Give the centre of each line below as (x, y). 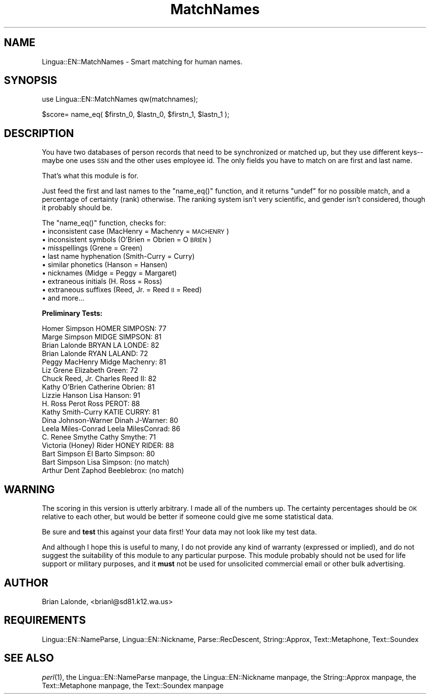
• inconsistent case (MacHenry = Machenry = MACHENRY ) (135, 231)
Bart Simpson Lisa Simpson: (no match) (106, 462)
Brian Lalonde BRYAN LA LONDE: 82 (101, 345)
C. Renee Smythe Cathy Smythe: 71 (99, 437)
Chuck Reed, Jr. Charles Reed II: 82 (99, 379)
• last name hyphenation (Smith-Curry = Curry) (118, 256)
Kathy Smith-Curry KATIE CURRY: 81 (101, 412)
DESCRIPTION (39, 133)
